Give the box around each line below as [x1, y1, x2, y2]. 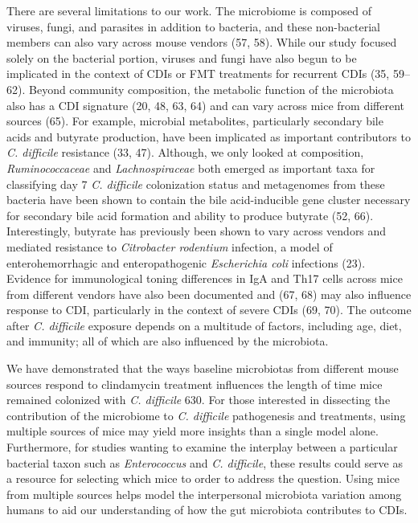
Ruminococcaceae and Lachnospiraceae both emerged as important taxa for [6, 159, 375, 176]
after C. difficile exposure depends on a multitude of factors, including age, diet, [6, 317, 402, 333]
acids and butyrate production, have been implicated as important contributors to [6, 128, 411, 145]
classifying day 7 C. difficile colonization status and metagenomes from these [6, 175, 385, 192]
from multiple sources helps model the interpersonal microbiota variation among [6, 485, 402, 502]
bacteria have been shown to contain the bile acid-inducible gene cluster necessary [6, 191, 411, 208]
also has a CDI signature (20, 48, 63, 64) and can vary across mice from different [6, 96, 404, 113]
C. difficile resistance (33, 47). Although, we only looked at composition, [6, 144, 364, 161]
